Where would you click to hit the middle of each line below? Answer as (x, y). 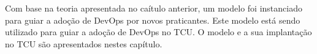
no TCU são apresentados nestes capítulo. (84, 43)
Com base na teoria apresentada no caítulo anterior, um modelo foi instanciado (154, 8)
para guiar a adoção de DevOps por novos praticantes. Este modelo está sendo (153, 20)
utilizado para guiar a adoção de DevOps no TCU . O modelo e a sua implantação (158, 32)
